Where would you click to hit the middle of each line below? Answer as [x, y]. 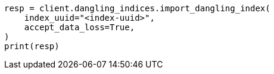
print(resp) [32, 46]
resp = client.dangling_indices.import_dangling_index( [137, 8]
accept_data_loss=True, [80, 27]
